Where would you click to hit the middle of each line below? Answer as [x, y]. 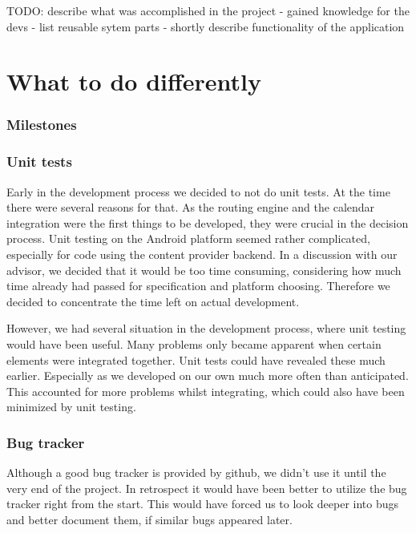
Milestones [42, 125]
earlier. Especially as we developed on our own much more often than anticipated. [208, 376]
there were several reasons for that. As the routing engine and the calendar [191, 207]
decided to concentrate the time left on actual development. [153, 301]
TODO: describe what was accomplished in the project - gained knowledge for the [208, 10]
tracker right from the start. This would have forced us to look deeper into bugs [203, 504]
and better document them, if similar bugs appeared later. [149, 519]
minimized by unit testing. [71, 407]
